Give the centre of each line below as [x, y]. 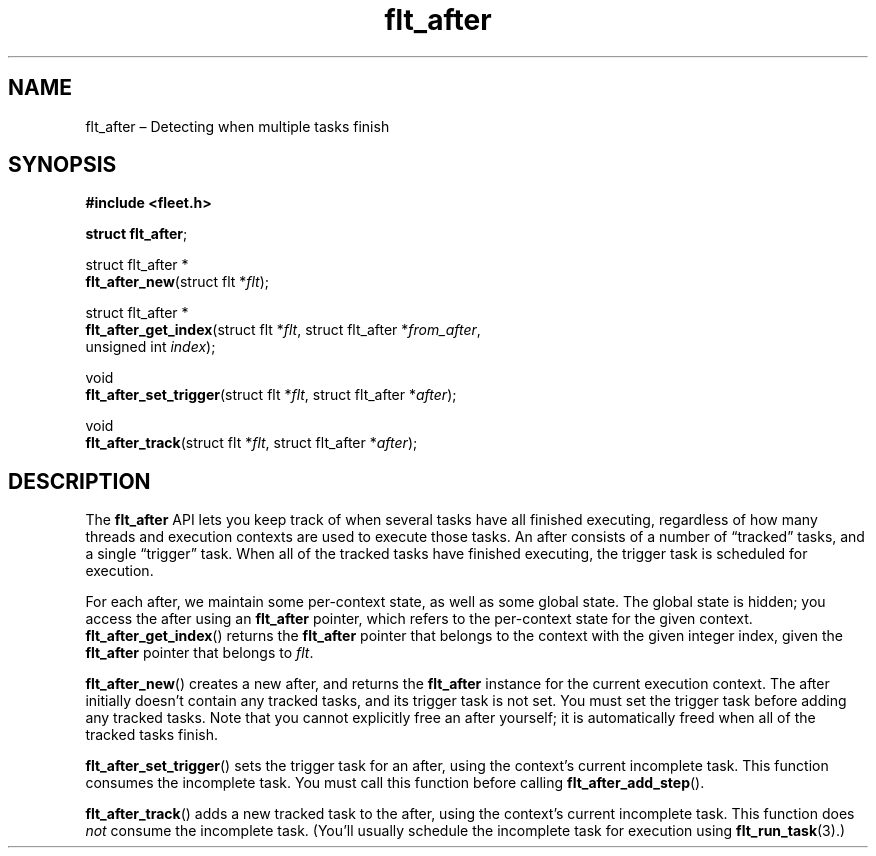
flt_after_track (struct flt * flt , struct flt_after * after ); [251, 443]
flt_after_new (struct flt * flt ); [177, 282]
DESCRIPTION [79, 481]
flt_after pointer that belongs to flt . [199, 653]
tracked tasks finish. [151, 735]
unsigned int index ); [150, 347]
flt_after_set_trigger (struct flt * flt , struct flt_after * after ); [271, 395]
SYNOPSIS [62, 165]
